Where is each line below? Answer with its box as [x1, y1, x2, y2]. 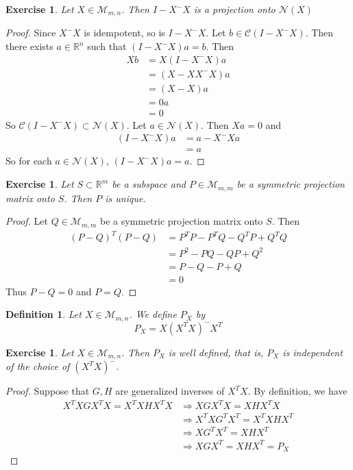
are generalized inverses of [115, 384, 225, 398]
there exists [5, 39, 53, 53]
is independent [282, 345, 343, 359]
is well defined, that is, [168, 345, 264, 359]
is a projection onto [193, 2, 276, 16]
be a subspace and [112, 177, 186, 191]
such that [87, 39, 127, 53]
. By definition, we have [247, 384, 348, 398]
